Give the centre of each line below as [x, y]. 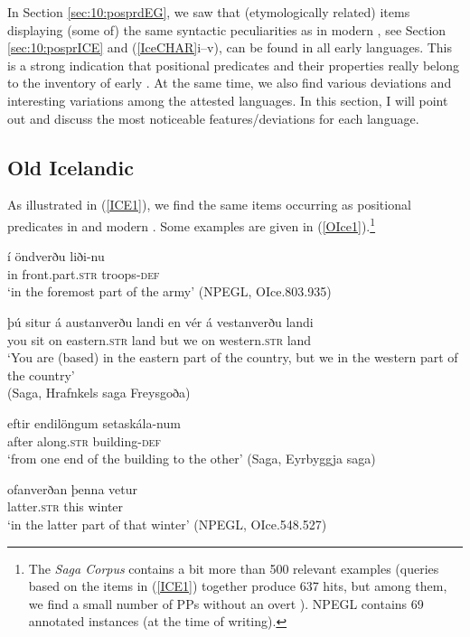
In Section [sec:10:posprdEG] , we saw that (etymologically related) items [209, 12]
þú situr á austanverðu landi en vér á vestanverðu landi [160, 321]
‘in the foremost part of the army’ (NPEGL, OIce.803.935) [169, 291]
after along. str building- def [84, 440]
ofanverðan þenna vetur [72, 488]
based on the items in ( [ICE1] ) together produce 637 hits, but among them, [238, 586]
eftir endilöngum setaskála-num [94, 422]
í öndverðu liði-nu [56, 256]
